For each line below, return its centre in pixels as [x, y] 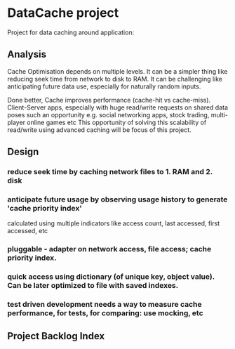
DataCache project [63, 13]
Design [23, 152]
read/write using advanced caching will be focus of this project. [99, 130]
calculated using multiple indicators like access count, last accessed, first [114, 223]
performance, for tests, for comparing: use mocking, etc [105, 313]
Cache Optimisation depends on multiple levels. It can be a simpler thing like [117, 71]
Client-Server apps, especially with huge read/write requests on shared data [118, 107]
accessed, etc [28, 231]
